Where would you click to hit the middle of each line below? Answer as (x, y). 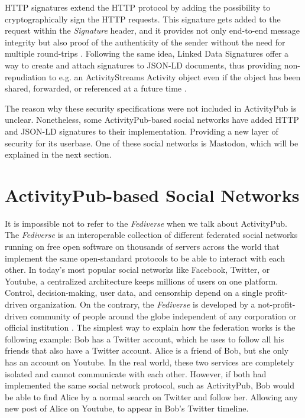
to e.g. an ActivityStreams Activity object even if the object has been (175, 76)
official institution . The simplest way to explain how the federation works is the (150, 327)
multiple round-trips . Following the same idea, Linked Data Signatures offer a (147, 53)
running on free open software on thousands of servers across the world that (142, 246)
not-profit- (277, 304)
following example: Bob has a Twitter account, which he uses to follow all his (145, 339)
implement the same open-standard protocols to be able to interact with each (145, 258)
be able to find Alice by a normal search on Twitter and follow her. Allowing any (151, 396)
